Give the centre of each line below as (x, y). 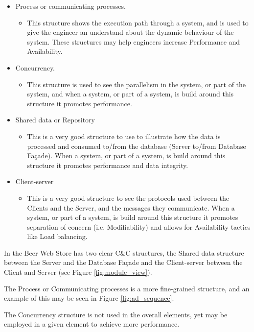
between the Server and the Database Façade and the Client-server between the (123, 262)
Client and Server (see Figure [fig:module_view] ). (78, 272)
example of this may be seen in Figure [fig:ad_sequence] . (89, 298)
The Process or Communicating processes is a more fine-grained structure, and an (127, 288)
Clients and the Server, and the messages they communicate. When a (131, 207)
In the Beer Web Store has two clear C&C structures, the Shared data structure (124, 252)
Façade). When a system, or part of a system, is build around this (126, 155)
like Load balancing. (57, 236)
